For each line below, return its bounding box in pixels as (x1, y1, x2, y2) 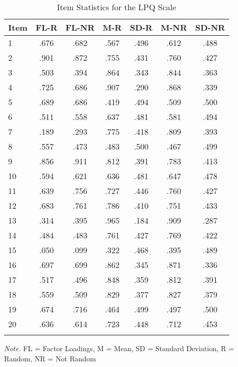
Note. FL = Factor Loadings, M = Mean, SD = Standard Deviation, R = (4, 343, 234, 353)
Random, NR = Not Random (4, 353, 96, 363)
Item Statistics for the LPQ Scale (57, 1, 176, 13)
